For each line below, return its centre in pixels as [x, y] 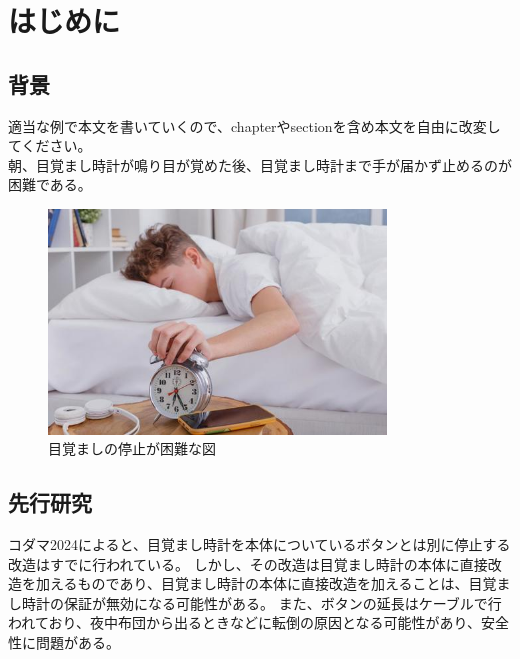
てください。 [50, 145]
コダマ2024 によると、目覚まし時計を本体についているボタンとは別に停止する [259, 544]
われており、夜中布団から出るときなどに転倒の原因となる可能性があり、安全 [258, 622]
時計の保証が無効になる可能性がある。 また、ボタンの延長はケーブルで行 [261, 602]
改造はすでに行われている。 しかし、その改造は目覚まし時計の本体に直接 [248, 563]
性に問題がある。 [64, 641]
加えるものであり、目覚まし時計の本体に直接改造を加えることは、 [252, 583]
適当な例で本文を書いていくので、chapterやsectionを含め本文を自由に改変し [254, 125]
